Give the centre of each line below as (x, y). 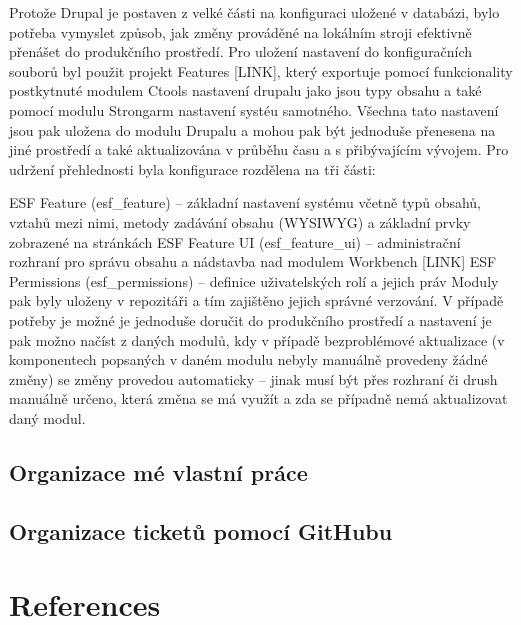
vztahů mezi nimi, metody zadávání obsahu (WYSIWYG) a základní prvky (240, 221)
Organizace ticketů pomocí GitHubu (201, 530)
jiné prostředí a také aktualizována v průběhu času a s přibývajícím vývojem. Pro (259, 149)
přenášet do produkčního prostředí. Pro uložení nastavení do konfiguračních (241, 51)
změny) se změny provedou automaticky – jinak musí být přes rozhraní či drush (253, 378)
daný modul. (47, 417)
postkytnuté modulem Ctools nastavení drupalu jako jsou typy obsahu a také (245, 90)
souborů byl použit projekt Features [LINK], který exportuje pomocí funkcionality (261, 70)
